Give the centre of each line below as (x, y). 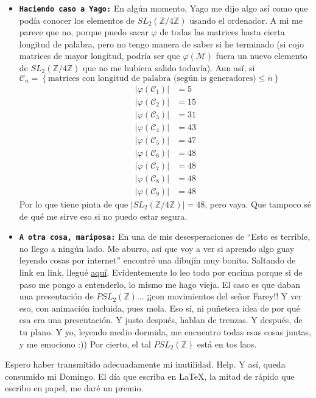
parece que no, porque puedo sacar (84, 32)
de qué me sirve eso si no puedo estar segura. (103, 216)
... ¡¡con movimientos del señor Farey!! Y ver (219, 296)
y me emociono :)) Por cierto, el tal (85, 344)
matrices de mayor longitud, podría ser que (100, 56)
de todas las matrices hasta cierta (222, 32)
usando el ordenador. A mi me (246, 20)
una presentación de (56, 296)
